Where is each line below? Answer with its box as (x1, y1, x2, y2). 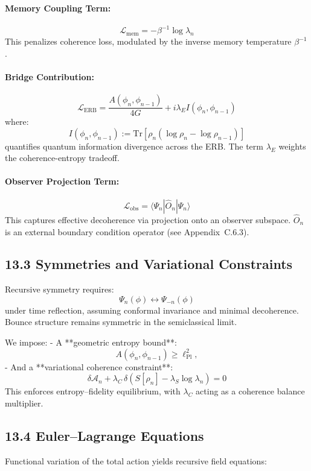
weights (278, 139, 306, 152)
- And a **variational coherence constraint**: (5, 360, 173, 373)
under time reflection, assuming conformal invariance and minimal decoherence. (5, 303, 299, 316)
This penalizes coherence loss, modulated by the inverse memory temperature (5, 35, 292, 48)
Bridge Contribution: (5, 70, 94, 83)
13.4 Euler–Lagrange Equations (5, 426, 204, 444)
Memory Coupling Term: (5, 1, 111, 14)
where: (5, 115, 29, 128)
